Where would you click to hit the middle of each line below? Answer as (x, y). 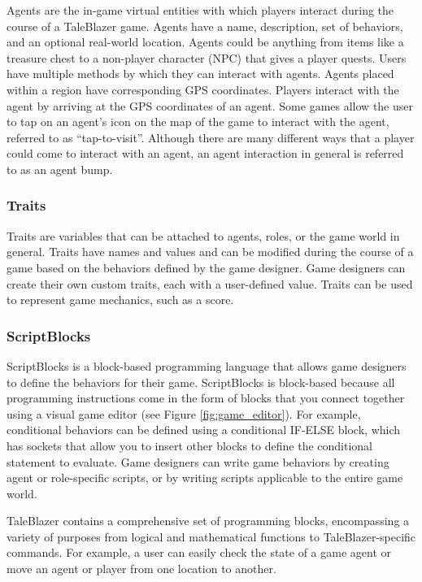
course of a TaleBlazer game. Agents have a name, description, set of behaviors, (205, 26)
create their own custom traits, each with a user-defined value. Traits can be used (210, 283)
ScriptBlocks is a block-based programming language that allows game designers (207, 365)
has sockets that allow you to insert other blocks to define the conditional (190, 445)
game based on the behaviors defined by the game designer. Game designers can (206, 267)
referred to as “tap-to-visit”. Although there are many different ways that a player (211, 137)
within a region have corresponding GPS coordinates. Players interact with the (203, 89)
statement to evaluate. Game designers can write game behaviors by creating (198, 461)
